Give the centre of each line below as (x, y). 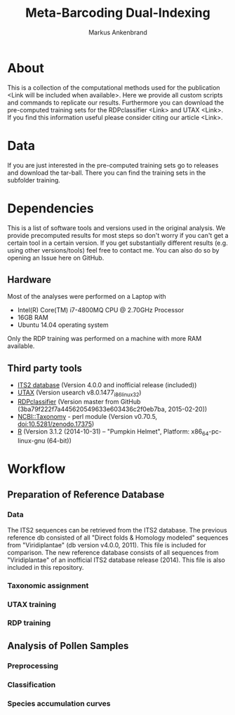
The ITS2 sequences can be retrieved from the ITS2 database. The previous (117, 530)
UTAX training (32, 604)
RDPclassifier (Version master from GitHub (79, 401)
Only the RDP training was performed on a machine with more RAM (105, 339)
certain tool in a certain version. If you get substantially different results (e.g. (117, 243)
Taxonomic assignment (48, 585)
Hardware (29, 280)
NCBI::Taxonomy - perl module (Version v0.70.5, (87, 416)
